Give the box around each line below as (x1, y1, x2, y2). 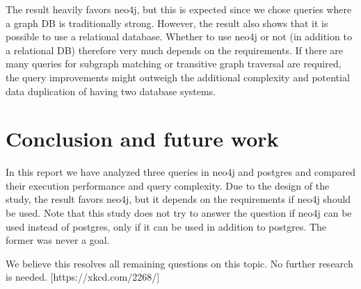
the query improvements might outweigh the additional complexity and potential (6, 69, 350, 84)
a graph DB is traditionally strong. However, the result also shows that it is (6, 15, 328, 30)
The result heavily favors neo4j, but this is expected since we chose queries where (6, 2, 352, 16)
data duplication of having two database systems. (6, 83, 216, 98)
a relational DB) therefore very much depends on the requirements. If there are (6, 42, 344, 57)
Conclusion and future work (6, 124, 279, 153)
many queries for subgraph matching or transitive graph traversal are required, (6, 56, 342, 71)
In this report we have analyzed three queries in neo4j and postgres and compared (6, 165, 355, 179)
